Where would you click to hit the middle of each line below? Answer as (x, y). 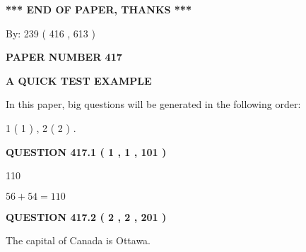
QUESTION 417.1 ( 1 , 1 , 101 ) (86, 151)
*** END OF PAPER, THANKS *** (99, 9)
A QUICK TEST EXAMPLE (79, 80)
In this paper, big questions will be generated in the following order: (153, 104)
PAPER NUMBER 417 (64, 57)
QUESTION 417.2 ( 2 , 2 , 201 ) (86, 216)
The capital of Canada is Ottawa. (78, 240)
